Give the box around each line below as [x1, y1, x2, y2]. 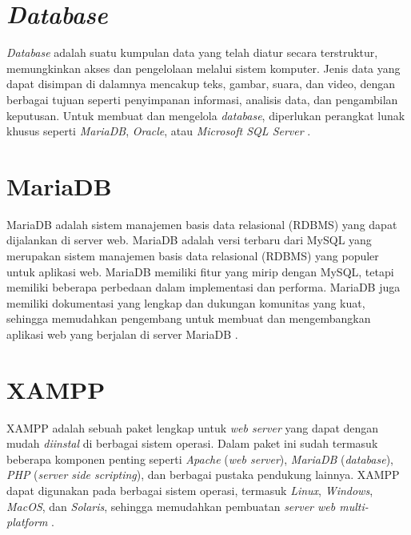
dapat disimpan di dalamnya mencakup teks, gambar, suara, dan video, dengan [6, 75, 396, 92]
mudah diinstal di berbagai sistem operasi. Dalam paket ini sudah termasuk [6, 435, 378, 452]
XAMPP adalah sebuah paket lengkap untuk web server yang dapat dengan [6, 419, 379, 436]
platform [6, 513, 48, 530]
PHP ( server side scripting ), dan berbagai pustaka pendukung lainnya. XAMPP [6, 466, 400, 483]
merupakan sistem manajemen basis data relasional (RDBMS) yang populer [6, 247, 379, 263]
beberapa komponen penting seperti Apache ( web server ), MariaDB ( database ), [6, 450, 393, 467]
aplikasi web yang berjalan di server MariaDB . [6, 325, 238, 342]
